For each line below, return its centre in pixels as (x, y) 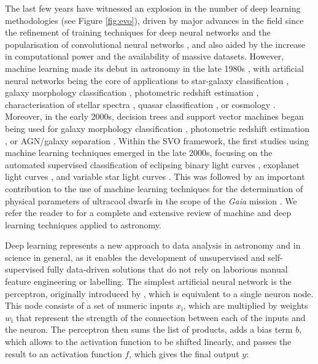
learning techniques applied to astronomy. (83, 224)
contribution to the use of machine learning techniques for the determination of (154, 188)
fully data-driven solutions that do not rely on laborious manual (167, 269)
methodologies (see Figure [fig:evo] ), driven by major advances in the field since (154, 20)
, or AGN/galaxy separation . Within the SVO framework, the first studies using (157, 140)
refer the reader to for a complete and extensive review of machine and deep (148, 213)
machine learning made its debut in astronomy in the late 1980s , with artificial (154, 68)
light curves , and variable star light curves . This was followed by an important (155, 176)
